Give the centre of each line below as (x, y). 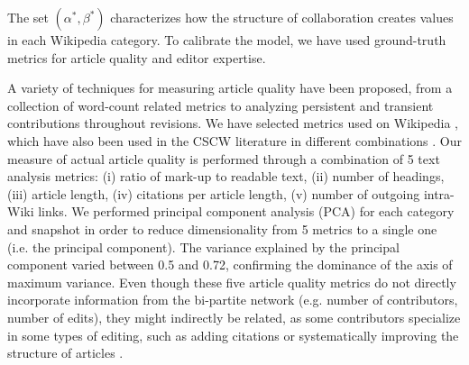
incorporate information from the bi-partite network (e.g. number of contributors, (233, 300)
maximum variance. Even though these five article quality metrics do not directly (232, 282)
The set (28, 17)
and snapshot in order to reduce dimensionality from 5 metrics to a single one (222, 228)
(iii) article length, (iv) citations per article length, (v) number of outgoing (214, 193)
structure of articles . (65, 353)
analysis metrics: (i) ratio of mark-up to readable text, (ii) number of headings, (226, 176)
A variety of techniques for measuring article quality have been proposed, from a (230, 88)
